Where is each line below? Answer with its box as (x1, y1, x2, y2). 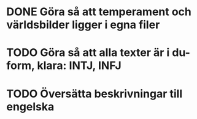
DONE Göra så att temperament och (6, 5, 191, 19)
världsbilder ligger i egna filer (6, 18, 160, 32)
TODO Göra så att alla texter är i (6, 46, 170, 60)
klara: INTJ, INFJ (36, 59, 122, 73)
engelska (6, 99, 55, 114)
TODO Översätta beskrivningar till (6, 87, 183, 101)
